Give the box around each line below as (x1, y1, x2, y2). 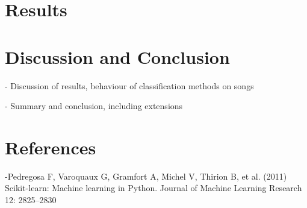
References (5, 134, 96, 159)
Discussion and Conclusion (5, 44, 230, 69)
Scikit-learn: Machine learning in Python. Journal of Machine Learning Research (5, 181, 302, 194)
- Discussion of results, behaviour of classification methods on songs (5, 79, 254, 92)
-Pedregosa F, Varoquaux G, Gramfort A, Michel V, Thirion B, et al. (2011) (5, 169, 287, 182)
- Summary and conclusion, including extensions (5, 99, 183, 112)
